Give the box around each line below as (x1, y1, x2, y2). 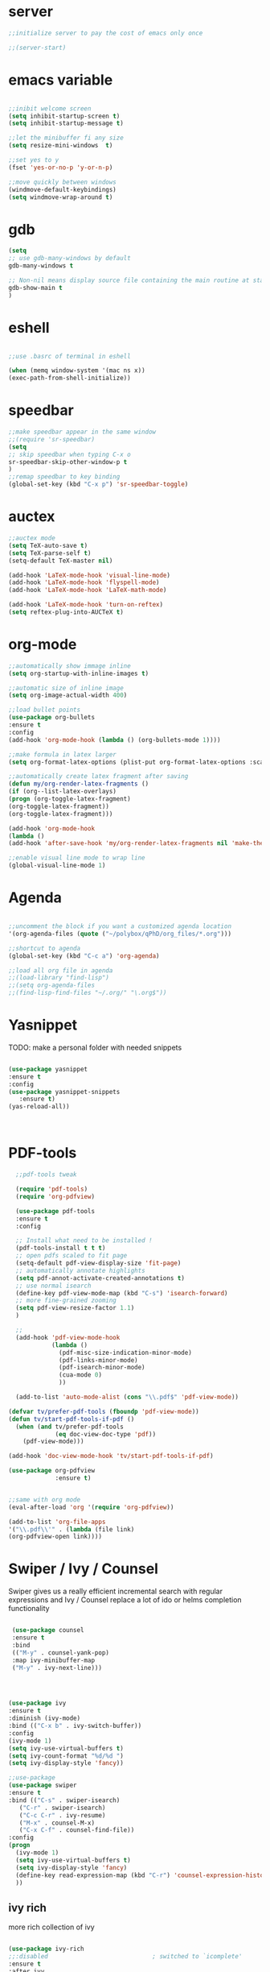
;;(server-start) (8, 43, 67, 52)
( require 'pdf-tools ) (15, 1185, 88, 1193)
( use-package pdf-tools (15, 1207, 95, 1215)
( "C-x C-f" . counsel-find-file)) (18, 1826, 135, 1834)
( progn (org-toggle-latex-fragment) (8, 795, 131, 803)
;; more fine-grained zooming (15, 1296, 117, 1305)
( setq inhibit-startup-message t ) (8, 119, 125, 127)
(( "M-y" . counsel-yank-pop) (11, 1648, 110, 1657)
